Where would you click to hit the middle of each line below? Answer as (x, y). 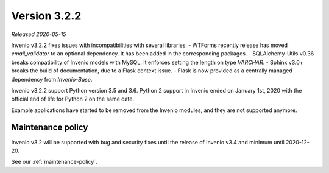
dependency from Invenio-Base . (52, 79)
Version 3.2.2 (46, 16)
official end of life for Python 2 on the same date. (73, 99)
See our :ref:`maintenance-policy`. (54, 162)
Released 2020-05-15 (39, 34)
